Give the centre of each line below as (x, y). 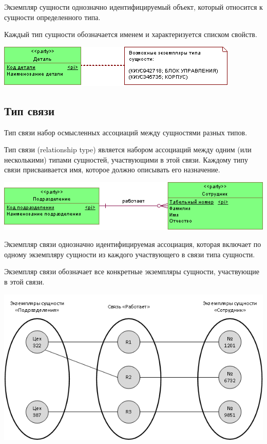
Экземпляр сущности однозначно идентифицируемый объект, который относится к (133, 7)
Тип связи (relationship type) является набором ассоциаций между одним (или (128, 149)
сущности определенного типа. (52, 17)
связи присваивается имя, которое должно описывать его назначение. (112, 170)
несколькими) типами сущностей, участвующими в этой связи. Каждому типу (126, 159)
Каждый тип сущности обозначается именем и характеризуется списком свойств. (131, 34)
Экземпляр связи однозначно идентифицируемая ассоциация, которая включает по (133, 244)
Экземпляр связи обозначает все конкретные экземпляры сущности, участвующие (132, 271)
